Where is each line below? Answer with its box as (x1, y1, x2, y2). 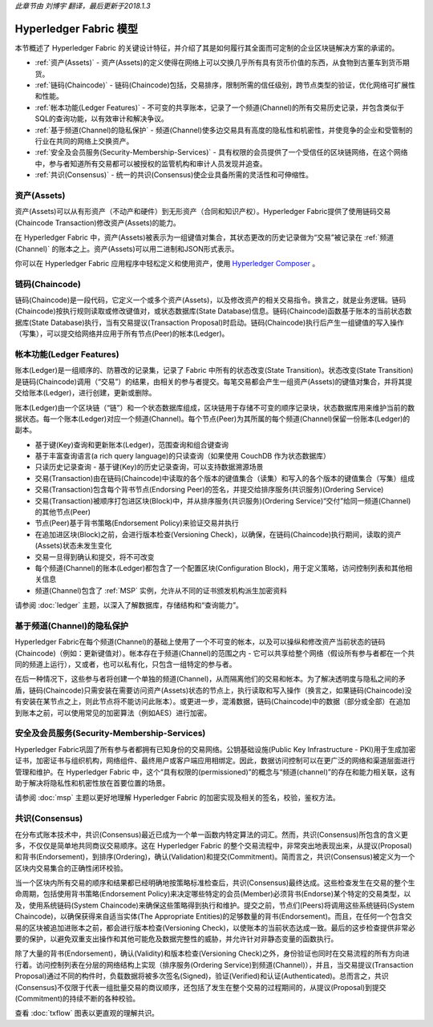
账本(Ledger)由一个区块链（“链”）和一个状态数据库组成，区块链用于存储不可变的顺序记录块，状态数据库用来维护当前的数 (14, 402, 415, 412)
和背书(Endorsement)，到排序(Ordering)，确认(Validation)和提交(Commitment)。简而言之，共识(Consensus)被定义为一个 (14, 852, 415, 862)
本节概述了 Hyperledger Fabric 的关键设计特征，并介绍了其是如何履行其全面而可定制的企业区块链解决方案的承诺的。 (14, 42, 399, 52)
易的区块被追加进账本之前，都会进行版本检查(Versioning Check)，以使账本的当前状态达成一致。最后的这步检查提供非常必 (14, 923, 416, 932)
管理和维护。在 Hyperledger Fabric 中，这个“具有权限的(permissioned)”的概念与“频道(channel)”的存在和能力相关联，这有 (14, 766, 416, 777)
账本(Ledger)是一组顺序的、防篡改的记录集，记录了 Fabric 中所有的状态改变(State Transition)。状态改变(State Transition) (14, 366, 414, 375)
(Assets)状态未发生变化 (34, 541, 112, 551)
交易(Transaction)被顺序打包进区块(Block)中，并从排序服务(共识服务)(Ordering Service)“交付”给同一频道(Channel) (34, 495, 411, 505)
